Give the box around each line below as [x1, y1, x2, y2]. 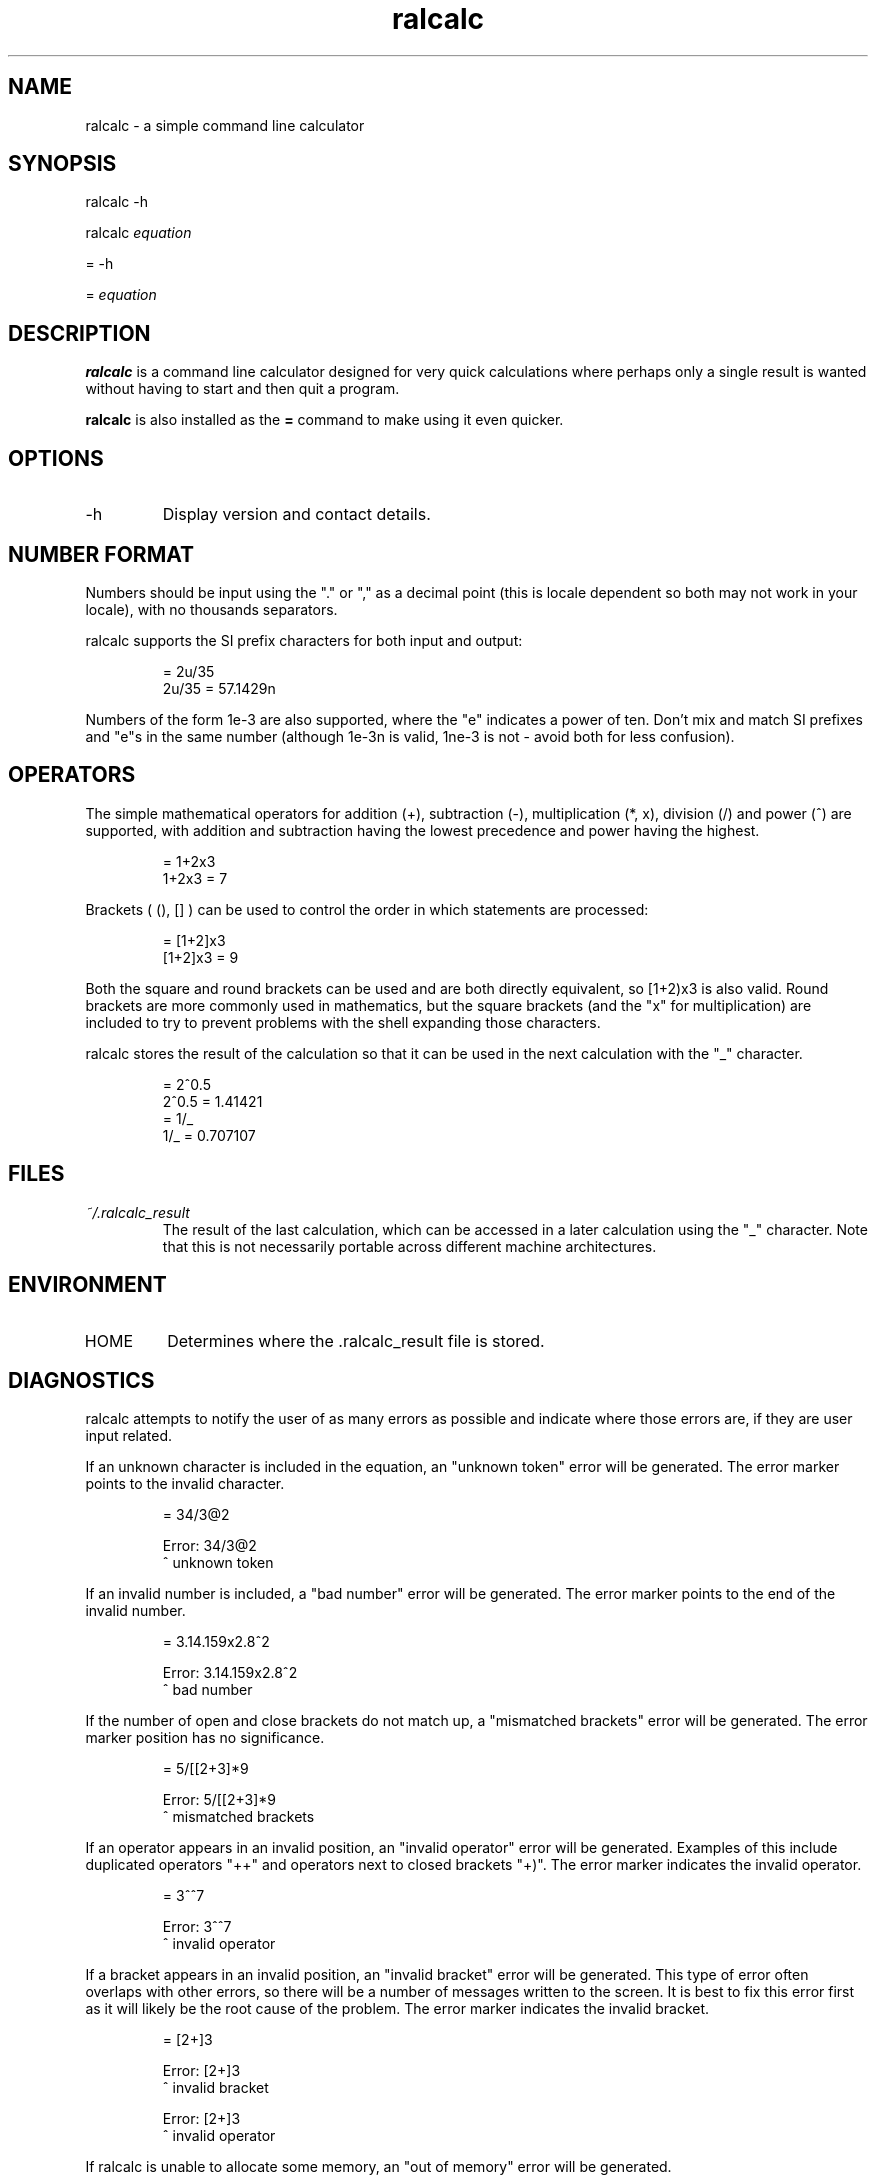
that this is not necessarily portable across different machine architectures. [162, 1237, 657, 1255]
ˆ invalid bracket [162, 2079, 269, 2097]
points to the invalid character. [85, 1475, 285, 1493]
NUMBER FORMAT [8, 541, 195, 567]
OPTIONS [8, 445, 104, 471]
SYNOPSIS [8, 151, 117, 177]
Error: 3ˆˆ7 [162, 1918, 232, 1936]
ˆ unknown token [162, 1554, 274, 1572]
